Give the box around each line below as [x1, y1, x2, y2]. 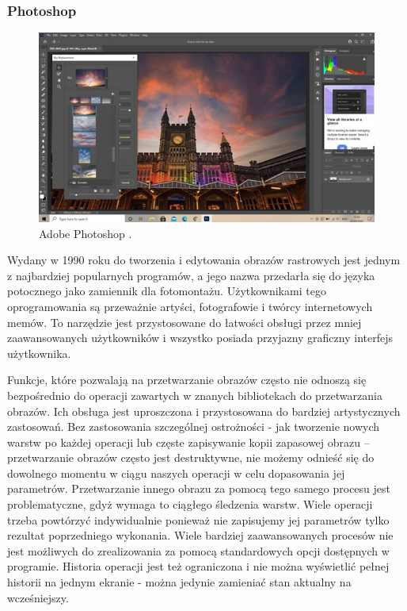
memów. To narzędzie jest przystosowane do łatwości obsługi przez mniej [7, 313, 362, 330]
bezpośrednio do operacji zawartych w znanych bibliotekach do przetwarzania [7, 386, 382, 403]
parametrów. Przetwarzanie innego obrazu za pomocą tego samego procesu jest [7, 480, 390, 497]
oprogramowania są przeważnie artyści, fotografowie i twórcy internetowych [7, 298, 373, 314]
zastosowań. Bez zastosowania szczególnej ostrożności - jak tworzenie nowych [7, 418, 380, 435]
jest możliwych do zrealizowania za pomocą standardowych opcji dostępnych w [7, 542, 390, 559]
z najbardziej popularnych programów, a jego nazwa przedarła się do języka [7, 267, 375, 283]
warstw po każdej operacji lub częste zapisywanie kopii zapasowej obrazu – [7, 433, 370, 450]
